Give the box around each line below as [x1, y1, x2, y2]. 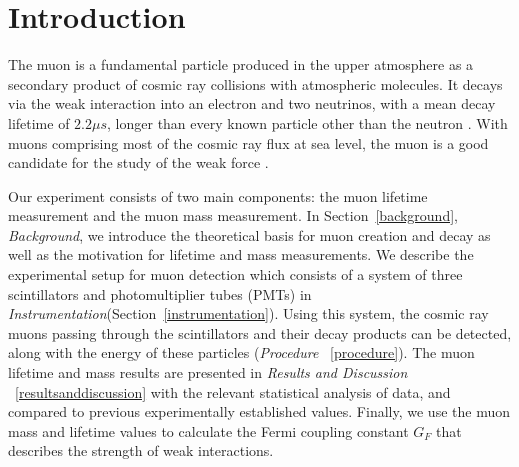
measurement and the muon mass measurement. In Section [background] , [8, 205, 458, 226]
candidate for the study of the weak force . [8, 152, 269, 173]
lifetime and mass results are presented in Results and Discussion [8, 362, 408, 383]
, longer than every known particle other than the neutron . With [107, 112, 508, 133]
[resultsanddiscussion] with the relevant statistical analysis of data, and [15, 381, 451, 402]
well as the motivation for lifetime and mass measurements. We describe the [8, 244, 474, 265]
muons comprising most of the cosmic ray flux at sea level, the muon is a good [8, 132, 489, 153]
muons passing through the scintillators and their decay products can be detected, [8, 322, 512, 343]
